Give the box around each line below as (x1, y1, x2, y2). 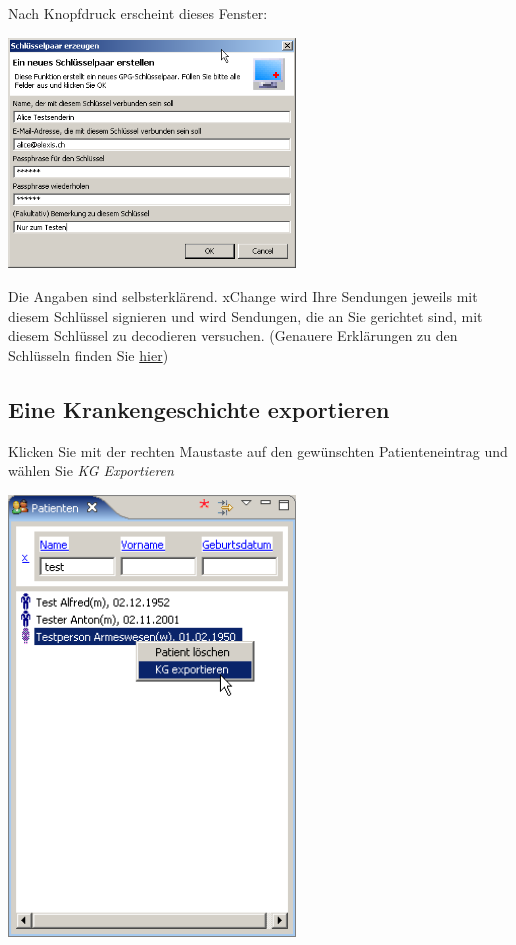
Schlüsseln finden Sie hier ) (8, 344, 169, 365)
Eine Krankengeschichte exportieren (8, 393, 390, 424)
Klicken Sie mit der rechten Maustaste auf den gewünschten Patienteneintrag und (8, 440, 508, 461)
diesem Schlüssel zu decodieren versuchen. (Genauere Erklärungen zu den (8, 325, 458, 346)
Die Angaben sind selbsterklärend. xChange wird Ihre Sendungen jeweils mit (8, 285, 478, 306)
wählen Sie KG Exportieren (8, 460, 174, 481)
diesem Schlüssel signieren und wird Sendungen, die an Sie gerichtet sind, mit (8, 305, 483, 326)
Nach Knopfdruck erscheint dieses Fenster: (8, 3, 268, 23)
